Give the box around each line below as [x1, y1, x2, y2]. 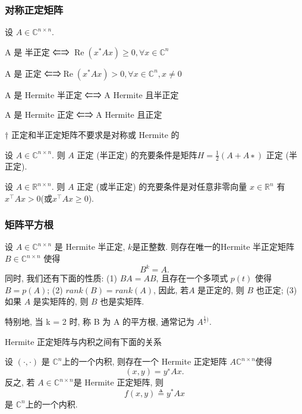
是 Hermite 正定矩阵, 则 [73, 376, 163, 388]
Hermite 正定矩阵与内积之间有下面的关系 [5, 335, 162, 347]
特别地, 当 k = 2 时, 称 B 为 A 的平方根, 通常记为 [5, 315, 194, 328]
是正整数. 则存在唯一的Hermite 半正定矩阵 [132, 240, 295, 253]
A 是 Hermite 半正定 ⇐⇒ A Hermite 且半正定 [5, 88, 179, 101]
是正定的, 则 [197, 283, 244, 296]
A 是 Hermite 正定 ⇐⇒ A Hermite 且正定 [5, 108, 162, 121]
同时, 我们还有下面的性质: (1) [5, 272, 117, 284]
